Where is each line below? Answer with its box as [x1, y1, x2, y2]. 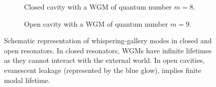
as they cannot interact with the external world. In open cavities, [4, 55, 205, 65]
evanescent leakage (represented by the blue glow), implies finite [4, 64, 201, 75]
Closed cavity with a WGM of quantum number [24, 2, 172, 12]
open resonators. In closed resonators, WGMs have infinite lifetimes [4, 45, 212, 55]
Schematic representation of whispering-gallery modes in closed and [4, 35, 212, 46]
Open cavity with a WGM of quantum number [24, 18, 168, 29]
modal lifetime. [4, 74, 50, 85]
